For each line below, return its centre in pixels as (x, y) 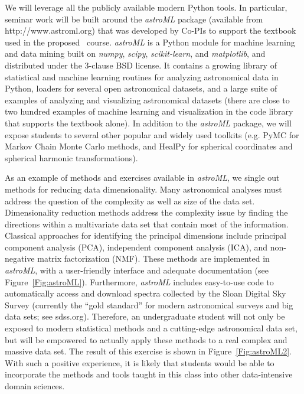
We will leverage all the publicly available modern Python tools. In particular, (146, 7)
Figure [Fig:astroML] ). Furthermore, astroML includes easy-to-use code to (139, 281)
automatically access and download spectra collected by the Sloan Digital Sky (146, 293)
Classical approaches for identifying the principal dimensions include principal (146, 235)
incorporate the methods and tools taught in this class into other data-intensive (149, 374)
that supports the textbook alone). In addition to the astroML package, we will (148, 123)
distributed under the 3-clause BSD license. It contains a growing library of (141, 65)
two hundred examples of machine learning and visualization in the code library (149, 111)
